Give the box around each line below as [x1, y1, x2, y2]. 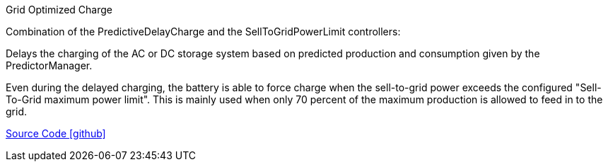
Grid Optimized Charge [6, 4, 113, 16]
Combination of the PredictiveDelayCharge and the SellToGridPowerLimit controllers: [6, 25, 401, 38]
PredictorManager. [6, 59, 93, 71]
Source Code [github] [6, 127, 106, 139]
